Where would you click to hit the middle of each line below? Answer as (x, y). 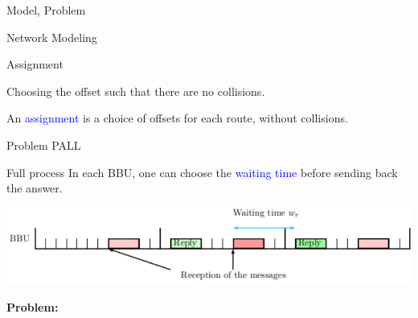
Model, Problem (46, 10)
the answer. (35, 188)
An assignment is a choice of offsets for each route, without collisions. (177, 118)
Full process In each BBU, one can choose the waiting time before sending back (202, 172)
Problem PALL (44, 145)
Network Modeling (52, 37)
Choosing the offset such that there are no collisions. (136, 91)
